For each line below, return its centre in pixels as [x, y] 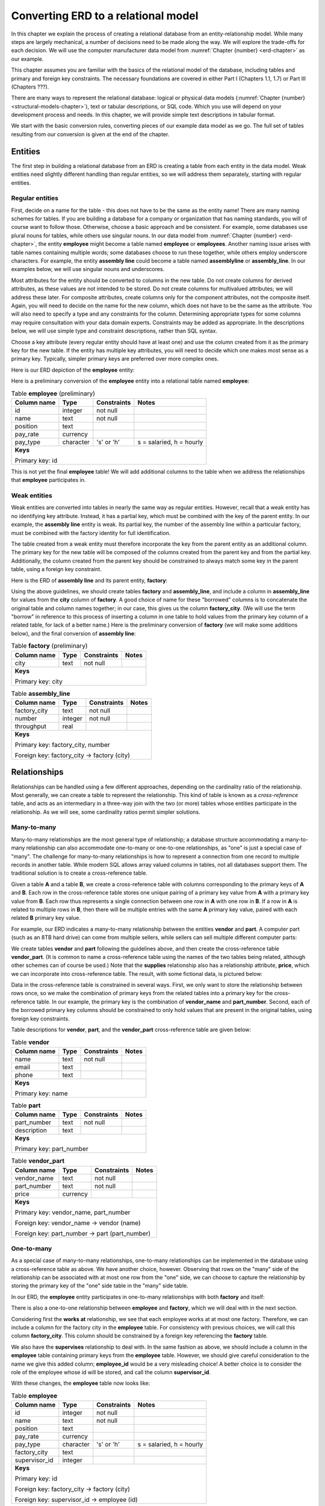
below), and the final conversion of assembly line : [73, 633]
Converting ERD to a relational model [105, 16]
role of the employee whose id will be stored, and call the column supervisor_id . [111, 1372]
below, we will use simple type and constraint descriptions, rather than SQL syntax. [114, 331]
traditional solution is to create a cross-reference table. [79, 873]
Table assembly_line [41, 693]
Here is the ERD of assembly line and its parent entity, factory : [89, 580]
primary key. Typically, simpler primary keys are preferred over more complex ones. [115, 359]
